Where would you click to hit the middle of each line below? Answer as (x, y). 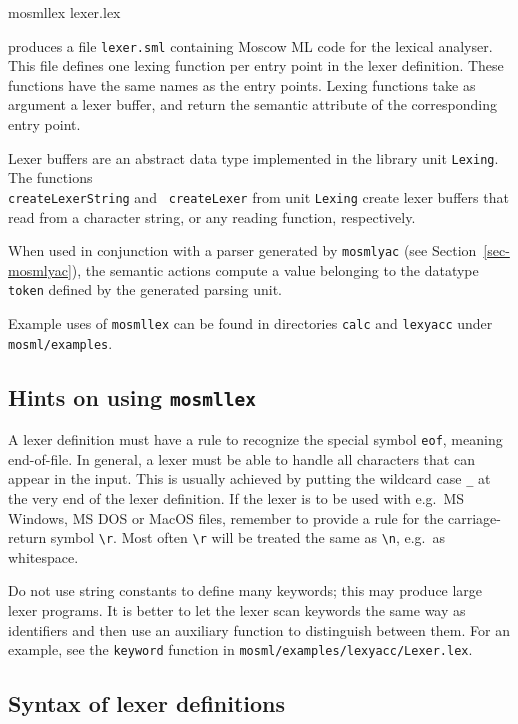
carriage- (474, 517)
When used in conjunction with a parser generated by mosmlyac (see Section (242, 250)
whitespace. (43, 556)
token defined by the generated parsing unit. (145, 289)
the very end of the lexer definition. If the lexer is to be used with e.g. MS (236, 498)
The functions (50, 177)
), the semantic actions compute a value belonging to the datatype (275, 269)
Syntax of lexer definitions (147, 703)
